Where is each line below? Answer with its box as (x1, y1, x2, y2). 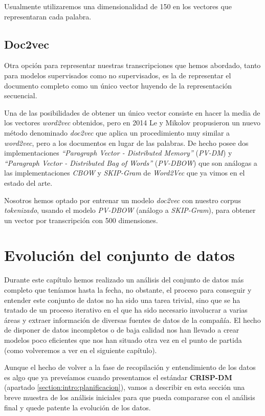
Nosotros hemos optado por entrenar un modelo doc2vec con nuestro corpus (4, 194, 241, 205)
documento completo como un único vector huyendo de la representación (4, 80, 232, 91)
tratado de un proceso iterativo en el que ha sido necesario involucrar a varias (4, 304, 248, 315)
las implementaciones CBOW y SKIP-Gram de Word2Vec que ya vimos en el (4, 167, 245, 178)
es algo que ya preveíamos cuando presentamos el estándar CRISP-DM (4, 371, 232, 382)
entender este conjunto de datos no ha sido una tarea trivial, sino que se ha (4, 294, 240, 305)
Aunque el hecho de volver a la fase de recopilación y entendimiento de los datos (4, 362, 256, 373)
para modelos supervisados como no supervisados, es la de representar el (4, 70, 231, 80)
